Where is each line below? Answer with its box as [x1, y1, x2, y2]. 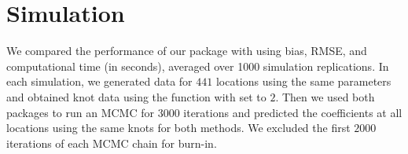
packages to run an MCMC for [6, 104, 154, 120]
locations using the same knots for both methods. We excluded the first [6, 119, 351, 136]
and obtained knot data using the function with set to [6, 88, 266, 104]
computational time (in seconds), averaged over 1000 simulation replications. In [6, 57, 389, 74]
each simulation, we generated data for [6, 73, 193, 90]
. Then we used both [275, 88, 375, 104]
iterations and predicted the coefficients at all [183, 104, 402, 120]
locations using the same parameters [215, 73, 391, 90]
